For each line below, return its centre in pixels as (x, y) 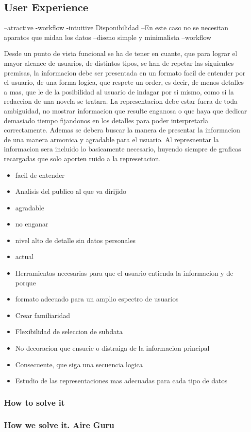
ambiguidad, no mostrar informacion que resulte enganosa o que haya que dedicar (125, 110)
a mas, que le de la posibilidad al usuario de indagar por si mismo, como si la (119, 91)
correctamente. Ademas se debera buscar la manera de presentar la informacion (122, 130)
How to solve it (34, 402)
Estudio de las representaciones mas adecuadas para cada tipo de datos (121, 381)
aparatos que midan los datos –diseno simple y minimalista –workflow (108, 37)
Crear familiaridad (43, 315)
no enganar (32, 224)
